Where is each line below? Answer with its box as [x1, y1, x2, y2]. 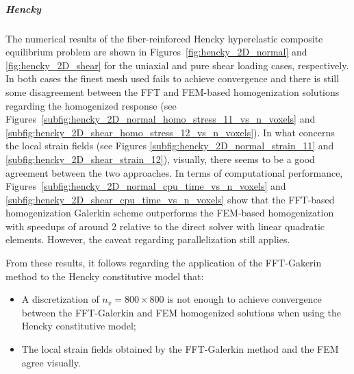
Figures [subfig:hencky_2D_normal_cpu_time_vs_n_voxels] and [5, 179, 286, 193]
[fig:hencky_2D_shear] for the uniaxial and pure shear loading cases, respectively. [5, 58, 349, 72]
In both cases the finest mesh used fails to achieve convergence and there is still [5, 71, 340, 86]
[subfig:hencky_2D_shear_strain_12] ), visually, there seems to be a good [5, 151, 315, 166]
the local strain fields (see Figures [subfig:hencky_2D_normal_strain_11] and [5, 138, 334, 153]
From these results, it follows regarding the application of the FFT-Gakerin [5, 255, 322, 270]
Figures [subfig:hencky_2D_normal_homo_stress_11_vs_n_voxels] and [5, 112, 316, 126]
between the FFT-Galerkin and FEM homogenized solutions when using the [21, 305, 342, 319]
